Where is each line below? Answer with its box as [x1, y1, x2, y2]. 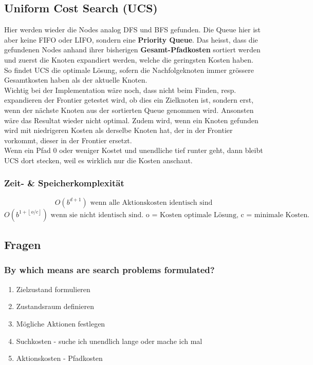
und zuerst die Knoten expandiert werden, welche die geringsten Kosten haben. [4, 54, 253, 65]
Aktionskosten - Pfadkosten [16, 353, 103, 363]
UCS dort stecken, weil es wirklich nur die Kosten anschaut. [4, 155, 193, 165]
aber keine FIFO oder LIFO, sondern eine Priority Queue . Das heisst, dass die [4, 34, 258, 45]
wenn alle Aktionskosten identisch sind [90, 199, 213, 206]
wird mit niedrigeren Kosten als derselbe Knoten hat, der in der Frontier [4, 125, 233, 136]
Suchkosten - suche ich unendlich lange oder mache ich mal [16, 335, 202, 346]
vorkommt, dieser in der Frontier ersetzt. [4, 135, 132, 145]
